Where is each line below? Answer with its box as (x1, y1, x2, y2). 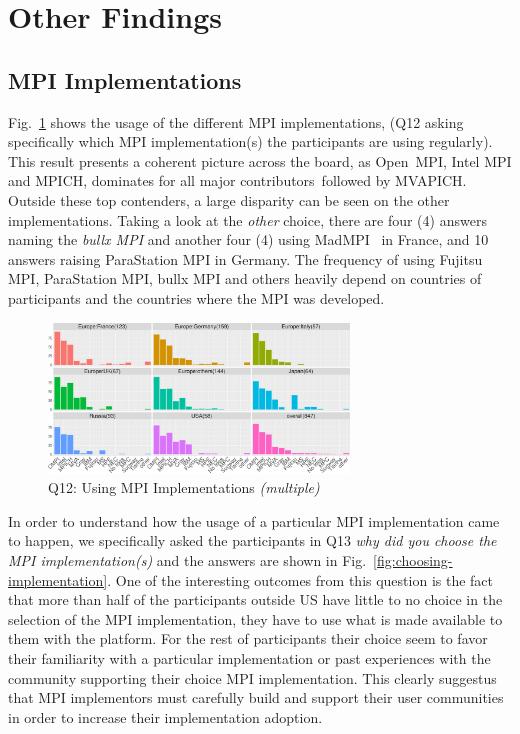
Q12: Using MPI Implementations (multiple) (48, 477, 320, 498)
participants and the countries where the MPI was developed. (8, 287, 385, 308)
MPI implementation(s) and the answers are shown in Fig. (8, 550, 367, 571)
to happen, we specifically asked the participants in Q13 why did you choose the (8, 530, 497, 551)
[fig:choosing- (373, 550, 453, 571)
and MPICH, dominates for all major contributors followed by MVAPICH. (8, 170, 467, 191)
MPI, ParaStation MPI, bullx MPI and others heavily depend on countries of (8, 268, 482, 289)
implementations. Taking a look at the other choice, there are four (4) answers (8, 209, 487, 230)
